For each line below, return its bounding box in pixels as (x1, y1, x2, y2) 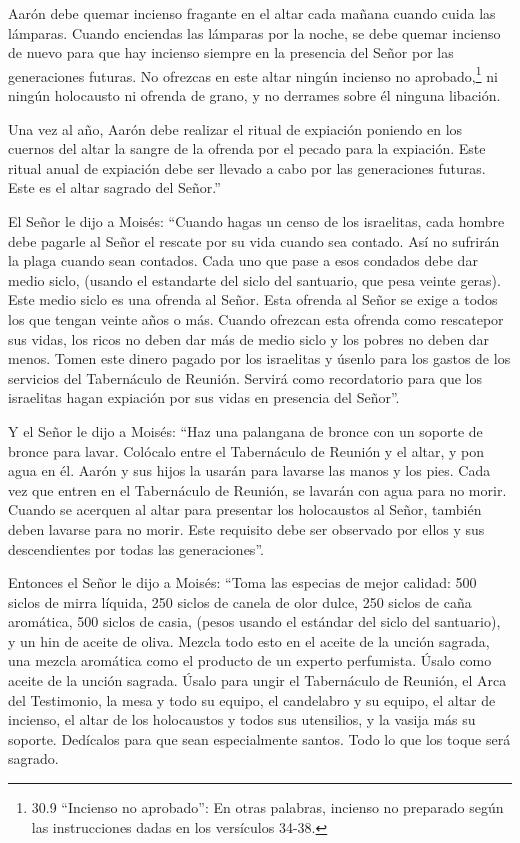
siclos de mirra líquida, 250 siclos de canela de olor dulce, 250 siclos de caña (8, 591, 472, 612)
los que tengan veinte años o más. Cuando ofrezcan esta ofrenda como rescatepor (8, 308, 504, 329)
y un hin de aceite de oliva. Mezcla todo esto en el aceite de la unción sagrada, (8, 630, 490, 651)
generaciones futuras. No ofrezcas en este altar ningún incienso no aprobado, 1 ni (8, 62, 498, 86)
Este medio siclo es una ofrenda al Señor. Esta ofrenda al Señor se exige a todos (8, 289, 498, 310)
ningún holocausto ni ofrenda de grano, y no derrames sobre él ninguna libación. (8, 85, 501, 106)
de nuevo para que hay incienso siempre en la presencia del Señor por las (8, 42, 454, 63)
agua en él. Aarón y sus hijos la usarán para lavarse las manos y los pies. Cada (8, 460, 491, 481)
